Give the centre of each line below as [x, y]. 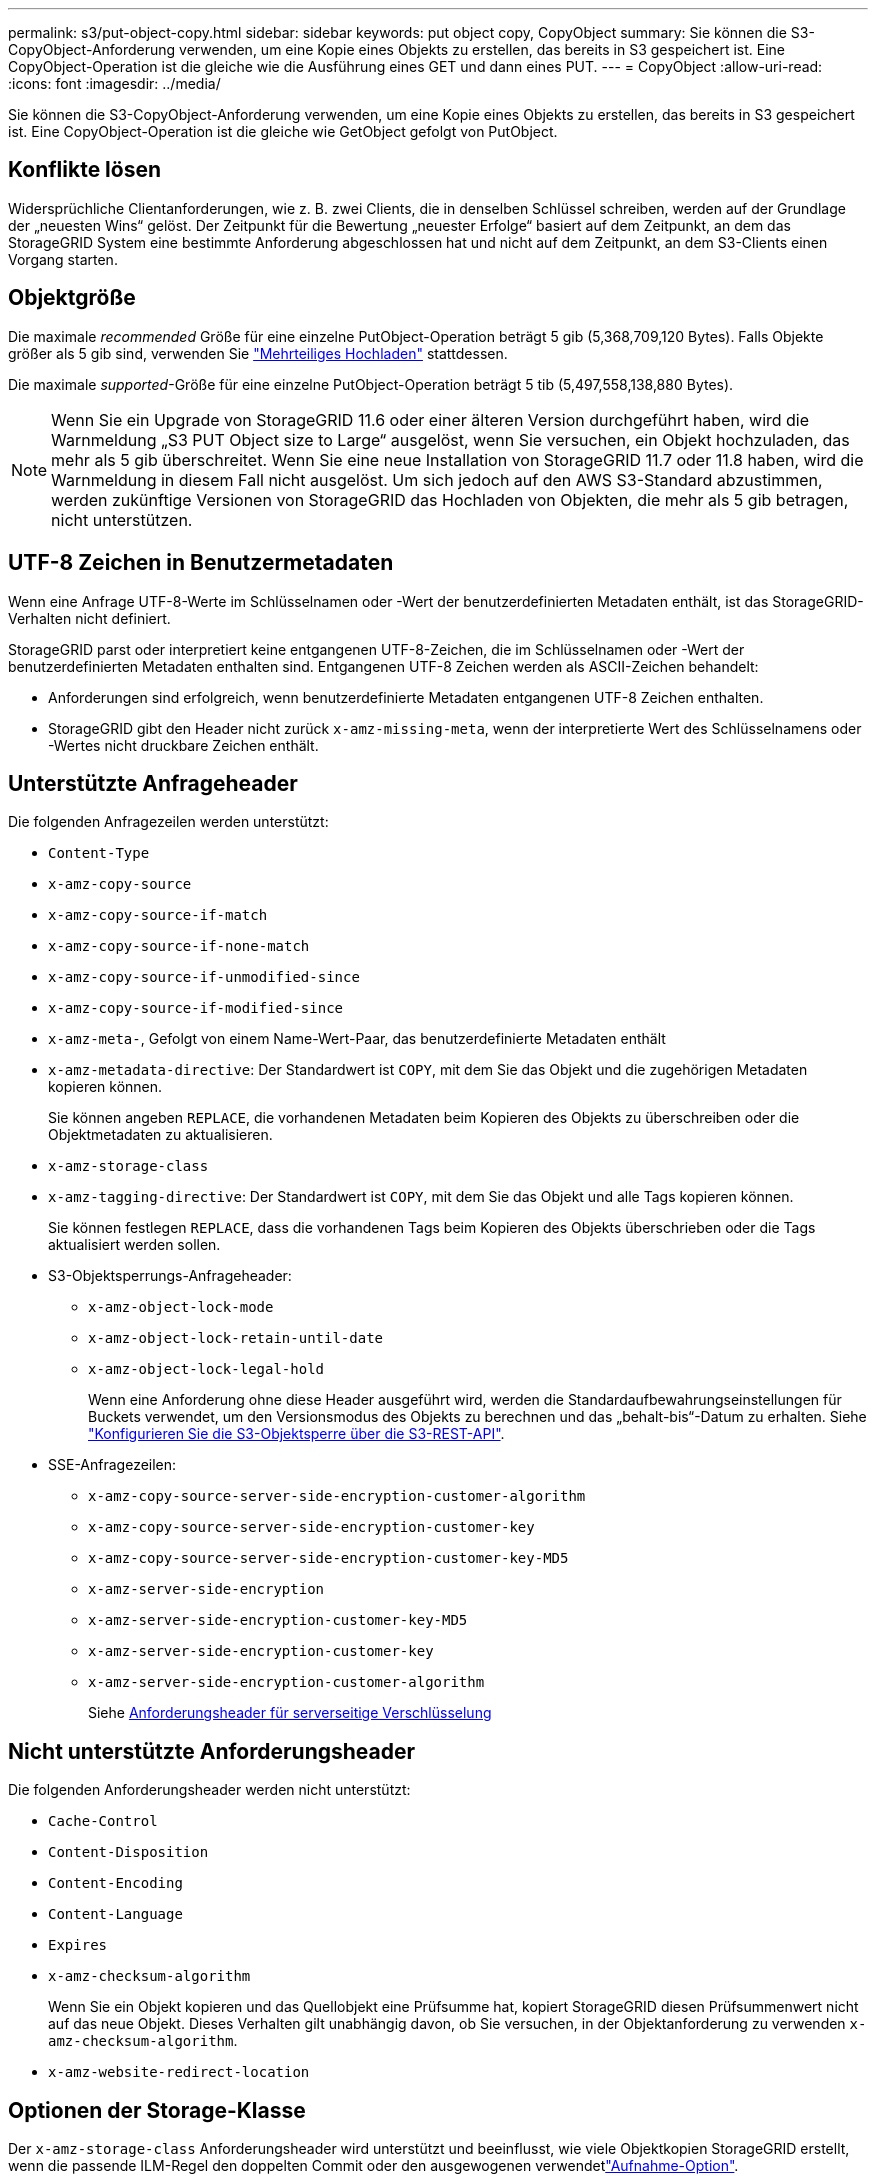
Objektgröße [72, 298]
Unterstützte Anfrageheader [153, 783]
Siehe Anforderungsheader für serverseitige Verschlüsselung [290, 1713]
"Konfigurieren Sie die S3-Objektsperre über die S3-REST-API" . [296, 1434]
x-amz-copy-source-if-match [158, 915]
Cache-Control [103, 1821]
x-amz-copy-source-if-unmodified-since [204, 977]
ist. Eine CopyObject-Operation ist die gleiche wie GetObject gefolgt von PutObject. [283, 131]
